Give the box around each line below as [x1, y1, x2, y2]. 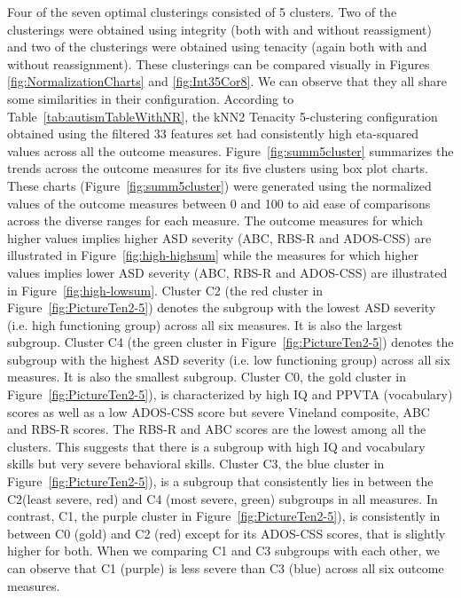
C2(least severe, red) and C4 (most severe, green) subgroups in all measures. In [7, 489, 438, 508]
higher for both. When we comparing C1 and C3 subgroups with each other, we [7, 541, 441, 560]
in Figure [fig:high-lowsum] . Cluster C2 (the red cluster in [7, 280, 324, 299]
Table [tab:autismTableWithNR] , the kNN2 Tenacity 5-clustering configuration [7, 106, 438, 125]
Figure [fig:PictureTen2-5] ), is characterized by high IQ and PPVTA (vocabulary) [7, 385, 453, 404]
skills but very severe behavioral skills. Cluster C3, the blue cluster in [7, 454, 385, 473]
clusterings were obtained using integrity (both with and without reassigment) [7, 20, 432, 38]
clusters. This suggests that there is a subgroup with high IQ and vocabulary [7, 437, 426, 455]
